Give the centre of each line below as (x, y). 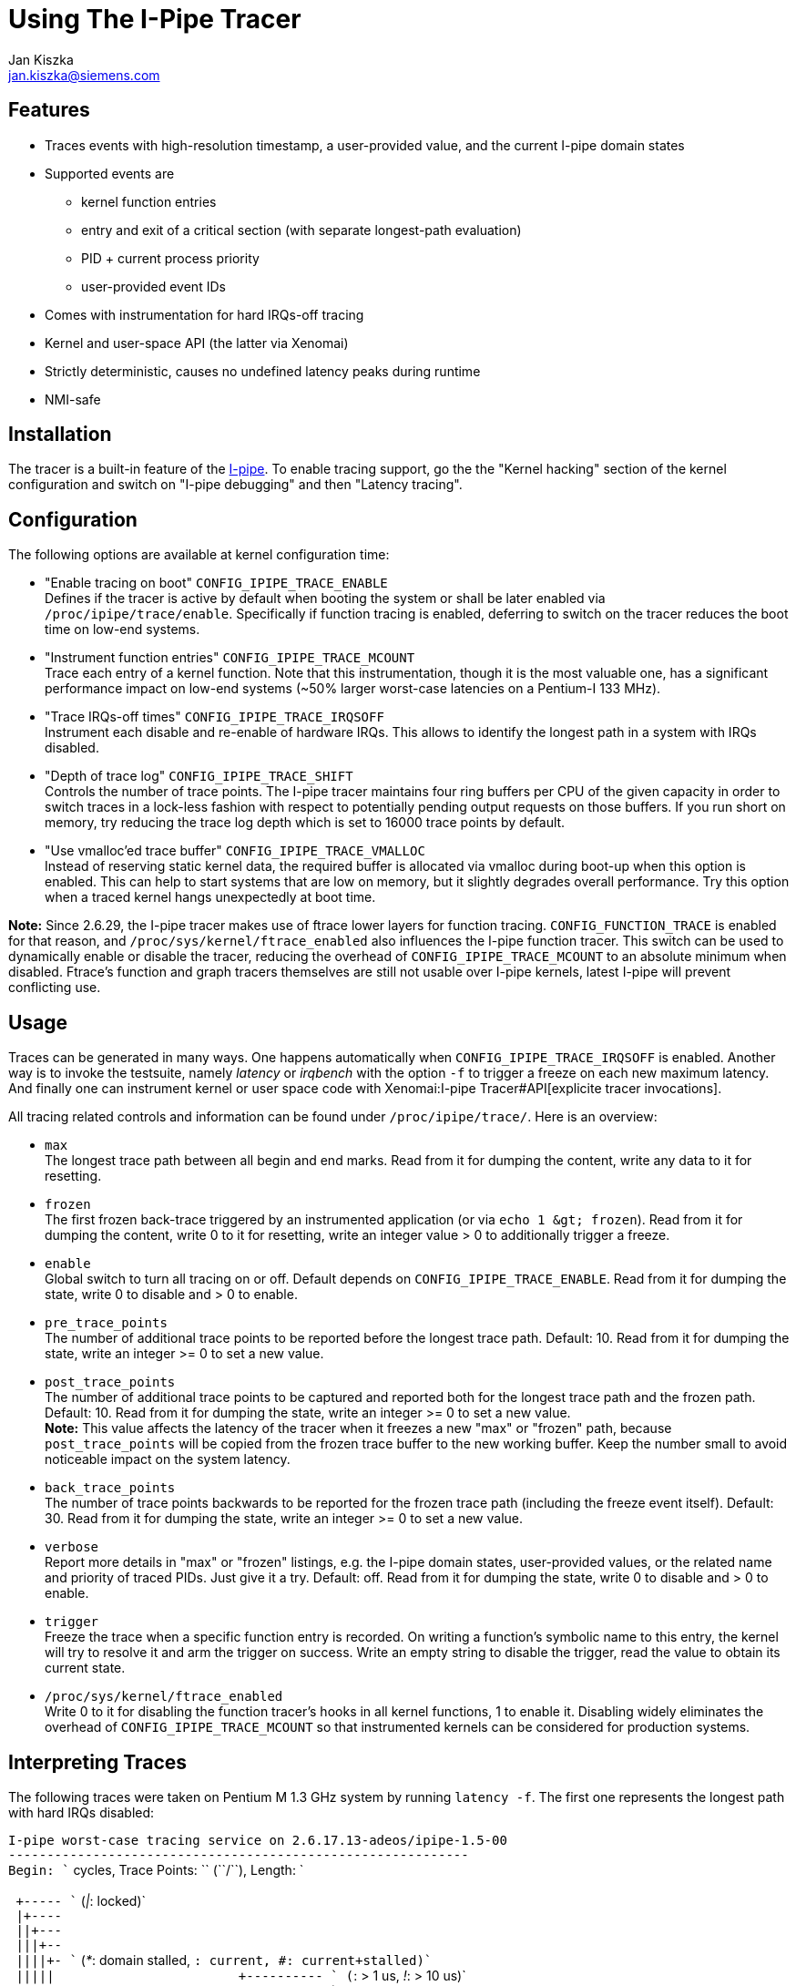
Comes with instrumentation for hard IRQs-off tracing (204, 314)
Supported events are (110, 173)
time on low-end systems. (122, 630)
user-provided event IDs (153, 286)
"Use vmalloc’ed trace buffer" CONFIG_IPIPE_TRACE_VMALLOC (235, 851)
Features (49, 110)
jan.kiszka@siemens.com (84, 75)
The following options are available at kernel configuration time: (199, 555)
